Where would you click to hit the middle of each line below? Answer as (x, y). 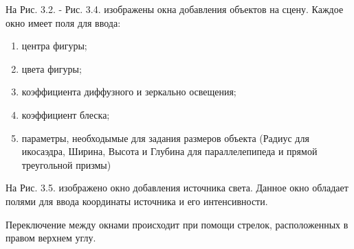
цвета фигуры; (52, 68)
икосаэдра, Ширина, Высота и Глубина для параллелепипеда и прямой (169, 151)
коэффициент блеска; (66, 114)
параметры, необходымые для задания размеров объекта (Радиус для (165, 138)
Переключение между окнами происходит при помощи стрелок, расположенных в (177, 224)
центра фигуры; (54, 46)
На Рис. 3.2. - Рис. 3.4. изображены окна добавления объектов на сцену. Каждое (175, 9)
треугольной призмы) (66, 164)
